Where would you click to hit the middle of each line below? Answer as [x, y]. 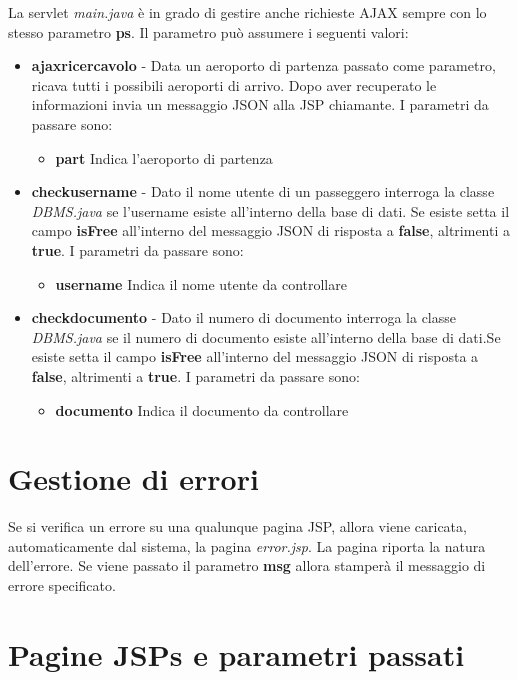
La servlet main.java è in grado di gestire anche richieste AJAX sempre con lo [247, 12]
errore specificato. [62, 585]
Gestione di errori [133, 478]
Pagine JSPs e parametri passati [236, 653]
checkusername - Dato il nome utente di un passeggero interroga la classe [263, 191]
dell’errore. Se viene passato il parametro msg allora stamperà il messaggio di [247, 565]
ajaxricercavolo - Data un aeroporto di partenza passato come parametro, [263, 65]
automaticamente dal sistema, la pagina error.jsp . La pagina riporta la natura [247, 545]
